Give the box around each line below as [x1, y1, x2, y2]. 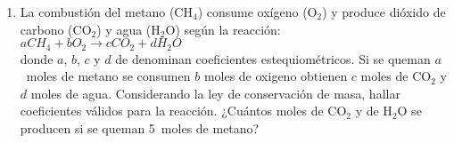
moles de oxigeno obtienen [203, 67, 348, 85]
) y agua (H [96, 20, 161, 38]
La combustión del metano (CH [20, 3, 193, 20]
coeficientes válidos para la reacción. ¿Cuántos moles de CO [20, 101, 347, 120]
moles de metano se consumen [26, 67, 191, 85]
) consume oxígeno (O [197, 3, 318, 20]
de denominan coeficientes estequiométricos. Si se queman [115, 49, 431, 68]
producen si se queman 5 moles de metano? [20, 119, 260, 138]
